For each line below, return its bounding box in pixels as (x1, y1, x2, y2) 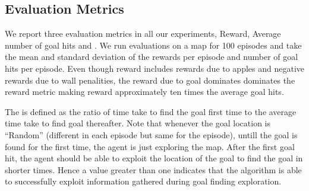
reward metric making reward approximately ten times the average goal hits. (5, 85, 284, 98)
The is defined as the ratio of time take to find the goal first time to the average (5, 105, 297, 117)
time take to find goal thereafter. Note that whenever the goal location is (5, 117, 271, 129)
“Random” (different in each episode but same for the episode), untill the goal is (5, 128, 298, 141)
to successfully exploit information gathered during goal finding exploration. (5, 175, 282, 187)
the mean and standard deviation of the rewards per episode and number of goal (5, 50, 298, 63)
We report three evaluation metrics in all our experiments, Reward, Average (5, 27, 281, 40)
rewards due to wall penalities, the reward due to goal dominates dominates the (5, 74, 295, 86)
